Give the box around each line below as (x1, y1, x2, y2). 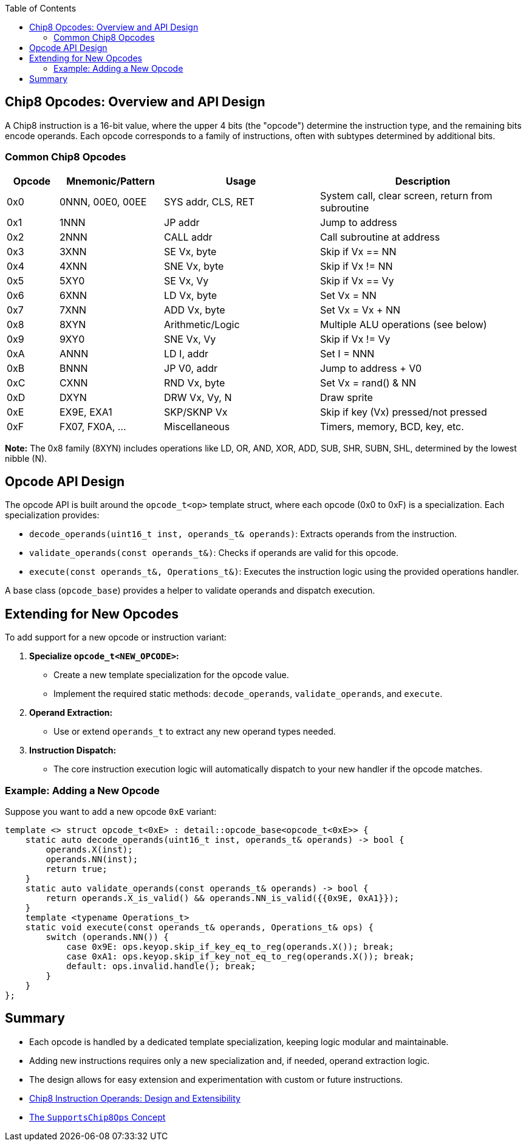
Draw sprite (320, 391, 373, 403)
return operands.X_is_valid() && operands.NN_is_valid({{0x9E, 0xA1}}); (46, 893, 400, 904)
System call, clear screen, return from (320, 189, 493, 202)
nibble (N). (5, 453, 47, 464)
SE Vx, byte (164, 245, 217, 258)
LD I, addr (164, 347, 209, 360)
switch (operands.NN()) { (46, 932, 169, 942)
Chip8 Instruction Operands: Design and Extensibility (29, 1093, 241, 1103)
